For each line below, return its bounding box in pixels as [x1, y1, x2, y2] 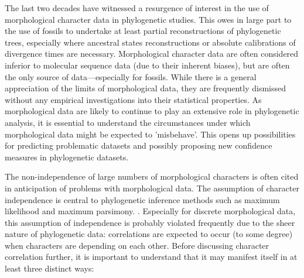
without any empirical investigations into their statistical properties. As [5, 93, 262, 105]
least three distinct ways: [5, 262, 94, 274]
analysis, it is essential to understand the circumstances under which [5, 116, 251, 128]
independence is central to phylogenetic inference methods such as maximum [5, 193, 280, 205]
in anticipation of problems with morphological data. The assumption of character [5, 181, 299, 194]
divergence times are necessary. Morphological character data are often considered [5, 47, 299, 60]
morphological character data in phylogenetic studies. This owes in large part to [5, 13, 292, 25]
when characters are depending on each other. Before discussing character [5, 239, 269, 251]
